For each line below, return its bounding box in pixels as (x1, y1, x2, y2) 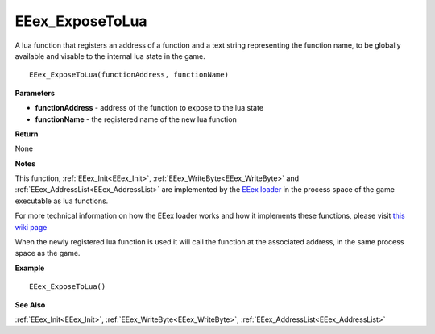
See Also (14, 299, 46, 310)
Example (14, 263, 45, 273)
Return (14, 129, 39, 139)
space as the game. (14, 248, 81, 258)
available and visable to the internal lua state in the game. (14, 51, 205, 61)
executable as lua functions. (14, 196, 109, 206)
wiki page (14, 222, 48, 232)
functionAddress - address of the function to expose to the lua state (35, 103, 264, 113)
